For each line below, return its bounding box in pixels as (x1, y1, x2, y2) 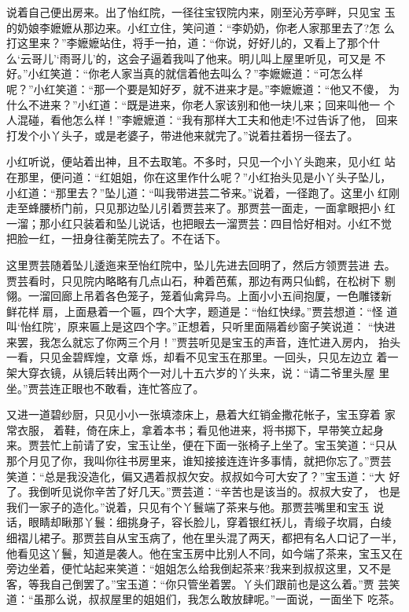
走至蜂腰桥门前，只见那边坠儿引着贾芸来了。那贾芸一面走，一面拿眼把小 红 (6, 200, 396, 216)
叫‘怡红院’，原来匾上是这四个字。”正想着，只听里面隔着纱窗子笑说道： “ (6, 318, 374, 335)
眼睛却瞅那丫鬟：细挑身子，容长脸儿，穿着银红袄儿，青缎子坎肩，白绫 (28, 514, 392, 530)
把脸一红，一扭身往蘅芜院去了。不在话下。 (6, 230, 227, 247)
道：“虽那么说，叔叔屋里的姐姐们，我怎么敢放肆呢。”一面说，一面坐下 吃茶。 (6, 591, 400, 607)
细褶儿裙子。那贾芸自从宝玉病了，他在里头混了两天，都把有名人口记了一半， (6, 530, 403, 545)
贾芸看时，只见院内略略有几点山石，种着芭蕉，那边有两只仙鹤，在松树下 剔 (6, 272, 396, 288)
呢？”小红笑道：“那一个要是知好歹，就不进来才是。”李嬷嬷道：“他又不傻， (6, 80, 385, 97)
